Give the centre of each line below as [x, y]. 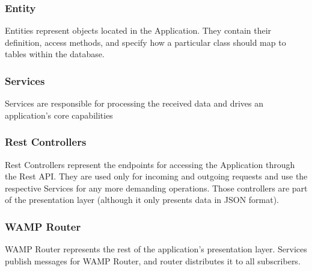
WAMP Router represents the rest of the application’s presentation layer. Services [156, 249]
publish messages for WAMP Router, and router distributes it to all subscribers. [153, 260]
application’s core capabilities [59, 115]
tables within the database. [55, 54]
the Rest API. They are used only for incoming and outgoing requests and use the [156, 176]
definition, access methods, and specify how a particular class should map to [145, 42]
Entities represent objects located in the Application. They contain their [138, 30]
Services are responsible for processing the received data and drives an [134, 103]
